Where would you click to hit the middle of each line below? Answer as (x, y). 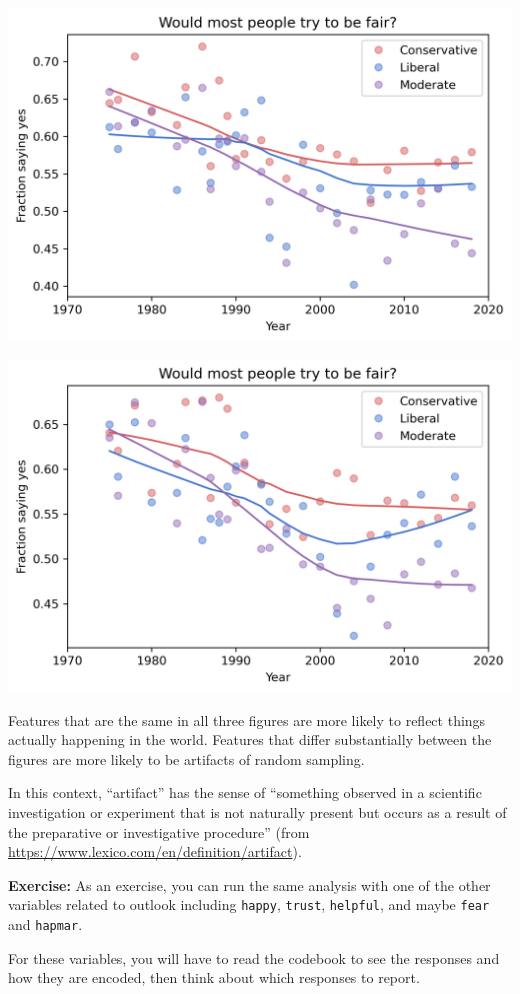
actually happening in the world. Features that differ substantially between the (250, 739)
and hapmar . (45, 924)
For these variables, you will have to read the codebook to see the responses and (254, 957)
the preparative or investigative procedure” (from (159, 831)
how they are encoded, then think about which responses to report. (214, 977)
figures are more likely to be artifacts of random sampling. (186, 758)
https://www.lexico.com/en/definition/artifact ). (155, 851)
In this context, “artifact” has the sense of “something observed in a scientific (245, 792)
